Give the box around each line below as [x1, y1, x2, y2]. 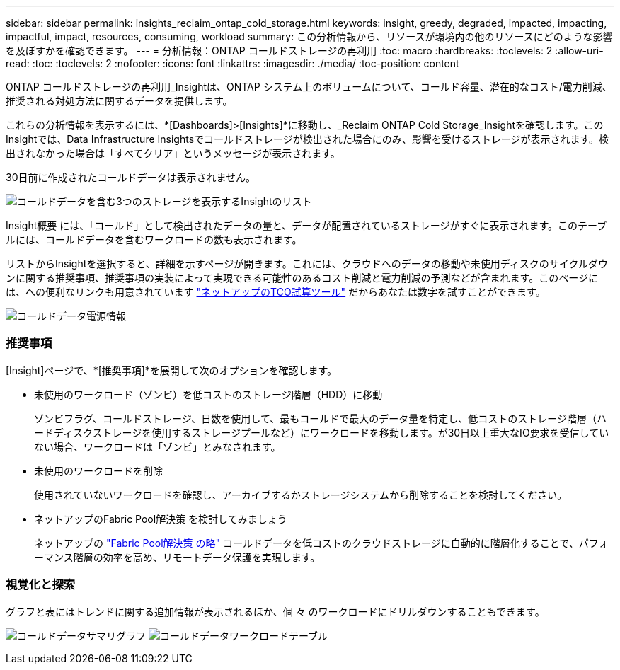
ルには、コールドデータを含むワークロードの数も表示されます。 [6, 233, 302, 246]
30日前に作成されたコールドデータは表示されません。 [6, 171, 256, 183]
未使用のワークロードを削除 [34, 464, 163, 477]
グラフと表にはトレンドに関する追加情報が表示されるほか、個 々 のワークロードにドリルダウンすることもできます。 [6, 605, 545, 618]
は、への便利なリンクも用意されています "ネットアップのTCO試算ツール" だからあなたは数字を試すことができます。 [6, 286, 546, 298]
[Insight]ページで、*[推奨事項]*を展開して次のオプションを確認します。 [6, 364, 338, 376]
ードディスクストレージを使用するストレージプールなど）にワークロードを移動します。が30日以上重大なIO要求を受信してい [34, 426, 609, 439]
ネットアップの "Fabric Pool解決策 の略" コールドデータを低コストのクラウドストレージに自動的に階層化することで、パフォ [34, 536, 609, 549]
